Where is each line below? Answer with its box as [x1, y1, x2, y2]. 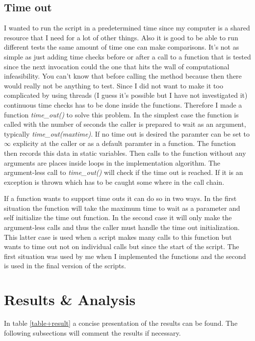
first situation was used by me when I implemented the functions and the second [4, 251, 246, 261]
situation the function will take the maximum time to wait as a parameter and [4, 202, 240, 213]
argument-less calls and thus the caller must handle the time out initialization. [4, 222, 240, 232]
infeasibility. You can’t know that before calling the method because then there [4, 71, 242, 81]
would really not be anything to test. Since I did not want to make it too [4, 80, 223, 90]
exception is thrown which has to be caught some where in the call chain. [4, 176, 225, 187]
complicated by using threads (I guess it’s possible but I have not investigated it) [4, 90, 248, 100]
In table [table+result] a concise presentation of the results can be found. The [4, 318, 238, 328]
